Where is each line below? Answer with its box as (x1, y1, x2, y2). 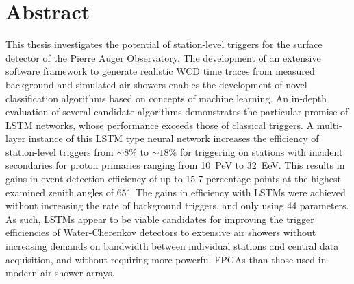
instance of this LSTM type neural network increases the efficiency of (28, 131, 319, 145)
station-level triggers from (5, 144, 114, 158)
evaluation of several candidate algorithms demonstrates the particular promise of (5, 104, 349, 119)
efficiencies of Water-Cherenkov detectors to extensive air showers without (5, 225, 316, 239)
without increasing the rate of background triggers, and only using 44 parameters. (5, 198, 349, 213)
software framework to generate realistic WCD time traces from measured (5, 64, 315, 78)
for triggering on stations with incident (179, 144, 343, 158)
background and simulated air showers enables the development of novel (5, 77, 307, 91)
